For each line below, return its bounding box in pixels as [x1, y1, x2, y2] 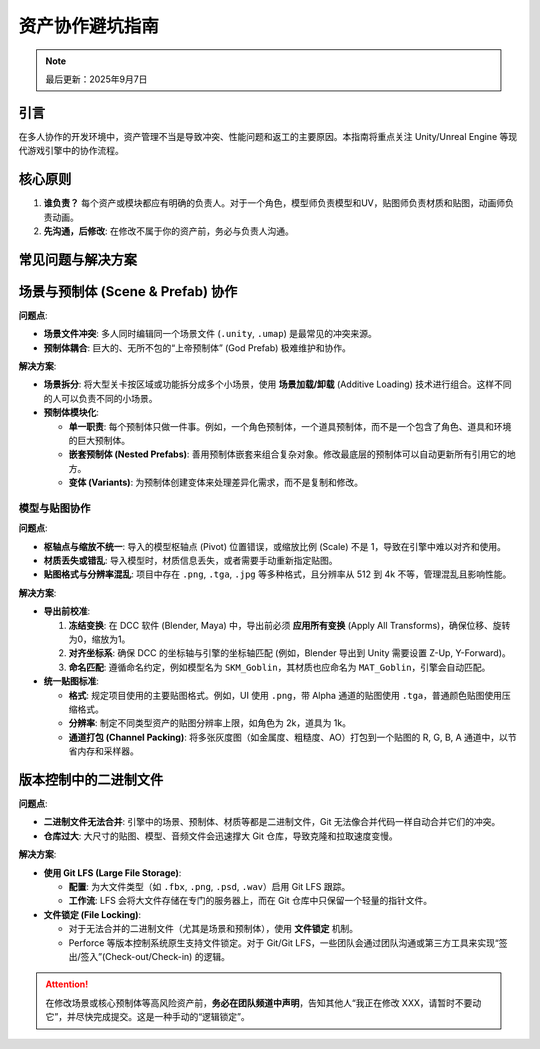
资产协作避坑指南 [18, 15, 160, 37]
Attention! [45, 978, 89, 990]
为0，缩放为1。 [68, 633, 131, 645]
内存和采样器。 [76, 745, 139, 757]
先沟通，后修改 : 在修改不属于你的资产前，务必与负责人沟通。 [43, 225, 294, 237]
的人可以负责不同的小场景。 [43, 392, 158, 404]
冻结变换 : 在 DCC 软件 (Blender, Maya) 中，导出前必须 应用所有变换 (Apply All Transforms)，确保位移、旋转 [68, 619, 511, 631]
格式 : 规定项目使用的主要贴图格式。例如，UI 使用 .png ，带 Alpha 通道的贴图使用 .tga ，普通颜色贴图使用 [68, 689, 503, 701]
